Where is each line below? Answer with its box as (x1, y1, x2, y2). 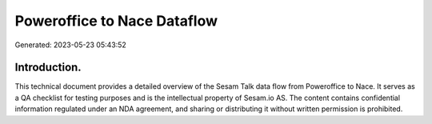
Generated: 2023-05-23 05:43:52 (14, 40, 127, 50)
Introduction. (14, 61, 82, 74)
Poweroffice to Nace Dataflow (14, 12, 218, 30)
